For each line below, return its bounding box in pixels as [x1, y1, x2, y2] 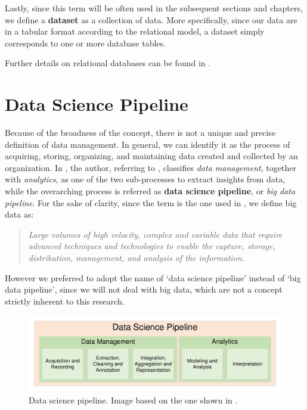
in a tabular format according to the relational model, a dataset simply [5, 25, 265, 38]
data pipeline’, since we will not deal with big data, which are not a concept [5, 283, 283, 296]
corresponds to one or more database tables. [5, 36, 166, 49]
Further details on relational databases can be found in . [5, 57, 211, 69]
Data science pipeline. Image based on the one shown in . [29, 393, 238, 406]
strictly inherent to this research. [5, 294, 125, 307]
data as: [5, 208, 34, 220]
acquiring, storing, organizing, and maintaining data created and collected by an [5, 150, 298, 162]
